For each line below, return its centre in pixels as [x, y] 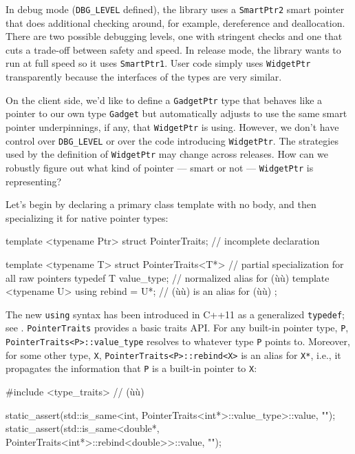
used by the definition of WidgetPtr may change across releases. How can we [167, 154]
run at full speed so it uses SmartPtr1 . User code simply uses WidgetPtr [158, 63]
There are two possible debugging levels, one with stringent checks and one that [174, 36]
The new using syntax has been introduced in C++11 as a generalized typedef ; [175, 314]
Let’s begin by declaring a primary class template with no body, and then [161, 204]
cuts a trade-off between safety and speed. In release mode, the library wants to [173, 49]
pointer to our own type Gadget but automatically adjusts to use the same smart [176, 113]
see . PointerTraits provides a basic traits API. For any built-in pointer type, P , [177, 328]
